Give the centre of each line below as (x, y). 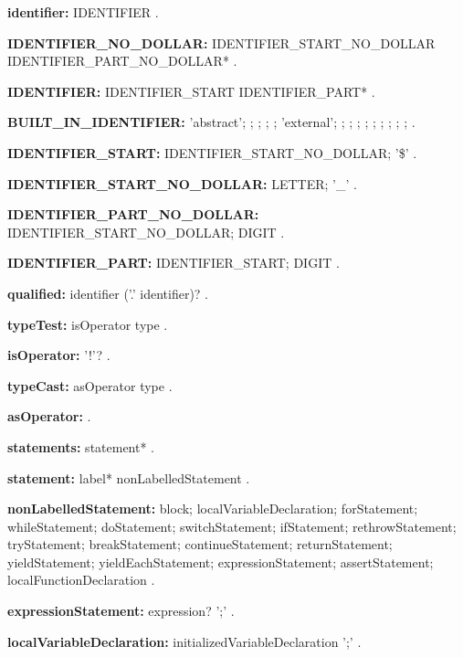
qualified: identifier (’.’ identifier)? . (108, 293)
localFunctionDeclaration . (81, 580)
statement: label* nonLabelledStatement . (129, 477)
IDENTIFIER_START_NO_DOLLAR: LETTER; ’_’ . (182, 183)
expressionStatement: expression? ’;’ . (121, 611)
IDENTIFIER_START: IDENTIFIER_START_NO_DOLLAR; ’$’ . (212, 152)
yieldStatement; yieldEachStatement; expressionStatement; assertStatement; (221, 562)
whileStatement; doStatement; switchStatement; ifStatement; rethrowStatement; (232, 526)
